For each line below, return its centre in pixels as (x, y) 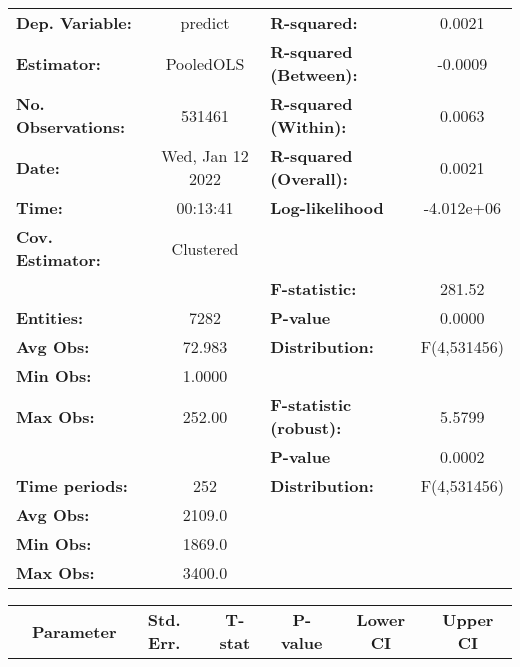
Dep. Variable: (74, 22)
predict (205, 22)
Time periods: (72, 485)
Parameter (74, 631)
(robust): (306, 427)
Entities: (50, 317)
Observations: (71, 126)
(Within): (308, 126)
